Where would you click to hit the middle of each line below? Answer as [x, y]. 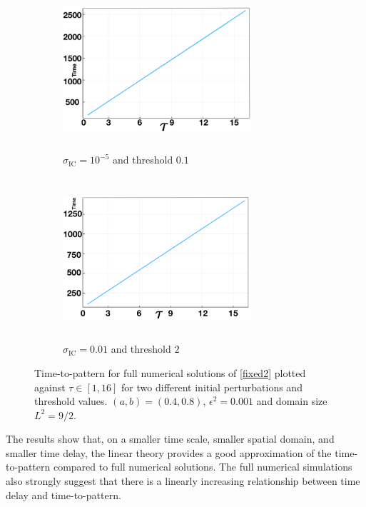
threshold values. [71, 401]
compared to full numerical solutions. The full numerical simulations [203, 467]
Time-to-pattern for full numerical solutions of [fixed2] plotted [170, 372]
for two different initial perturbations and [212, 387]
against [50, 387]
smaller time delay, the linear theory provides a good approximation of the [169, 452]
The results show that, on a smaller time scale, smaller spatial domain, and [170, 439]
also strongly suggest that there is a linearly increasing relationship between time [183, 481]
